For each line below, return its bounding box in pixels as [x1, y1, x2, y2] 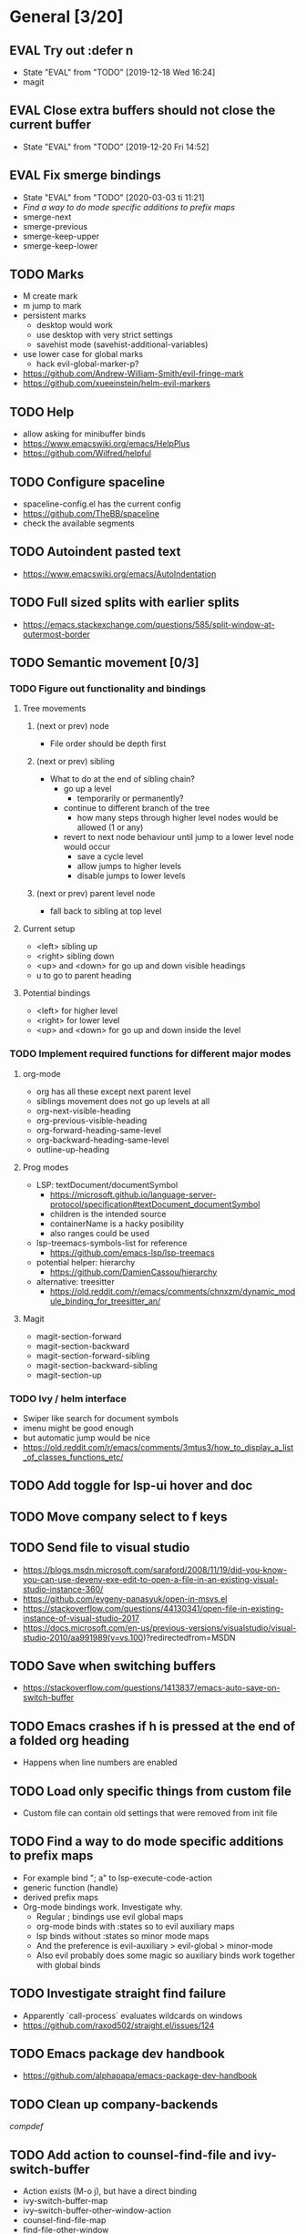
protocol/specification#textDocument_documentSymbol [49, 1198, 260, 1209]
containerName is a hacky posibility [49, 1218, 185, 1229]
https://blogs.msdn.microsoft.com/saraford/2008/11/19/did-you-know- [22, 1564, 288, 1575]
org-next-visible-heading [36, 1105, 131, 1116]
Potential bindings [22, 988, 91, 999]
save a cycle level [76, 851, 144, 862]
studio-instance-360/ [22, 1583, 104, 1594]
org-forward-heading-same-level [36, 1124, 162, 1135]
